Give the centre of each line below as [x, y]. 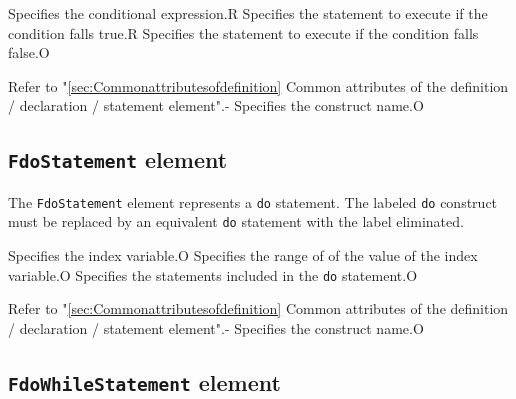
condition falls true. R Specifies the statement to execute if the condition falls [243, 32]
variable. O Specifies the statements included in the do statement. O [213, 274]
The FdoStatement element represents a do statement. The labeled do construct [253, 201]
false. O [29, 52]
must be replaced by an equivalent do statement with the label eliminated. [236, 221]
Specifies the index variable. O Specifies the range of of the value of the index [243, 255]
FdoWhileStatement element [144, 381]
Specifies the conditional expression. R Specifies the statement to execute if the [248, 13]
